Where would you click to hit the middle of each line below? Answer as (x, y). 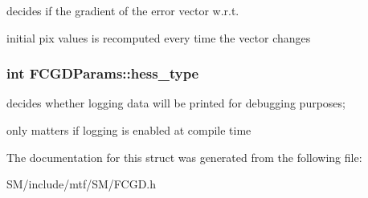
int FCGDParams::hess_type (103, 73)
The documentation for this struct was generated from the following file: (184, 157)
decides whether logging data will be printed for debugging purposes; (176, 103)
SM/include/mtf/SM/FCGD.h (82, 184)
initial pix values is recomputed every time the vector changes (159, 37)
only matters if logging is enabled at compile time (129, 130)
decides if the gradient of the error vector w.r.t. (123, 10)
